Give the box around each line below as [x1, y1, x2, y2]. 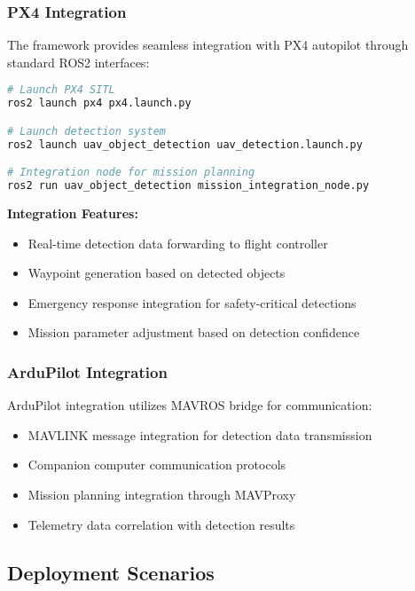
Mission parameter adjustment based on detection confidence [27, 323, 360, 342]
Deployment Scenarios [7, 558, 215, 586]
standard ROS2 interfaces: [7, 52, 150, 71]
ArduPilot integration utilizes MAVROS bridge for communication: [7, 396, 372, 414]
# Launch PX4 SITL [7, 83, 115, 97]
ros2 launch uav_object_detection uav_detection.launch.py [7, 138, 363, 151]
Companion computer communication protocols [27, 455, 286, 474]
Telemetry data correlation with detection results [27, 515, 295, 533]
